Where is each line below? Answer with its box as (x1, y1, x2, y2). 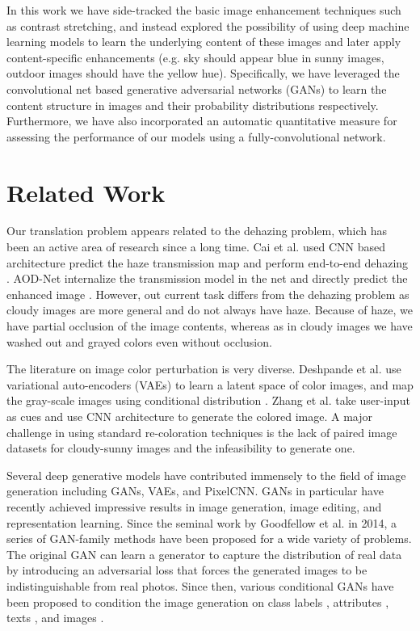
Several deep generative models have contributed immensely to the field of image (6, 466, 406, 483)
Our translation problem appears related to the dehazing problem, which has (6, 222, 388, 239)
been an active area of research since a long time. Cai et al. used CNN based (6, 238, 385, 255)
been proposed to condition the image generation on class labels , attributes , (6, 593, 389, 610)
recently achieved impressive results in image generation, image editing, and (6, 498, 382, 515)
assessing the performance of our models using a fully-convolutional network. (6, 128, 386, 145)
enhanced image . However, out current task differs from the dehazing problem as (6, 285, 409, 302)
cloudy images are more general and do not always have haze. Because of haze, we (6, 301, 413, 318)
